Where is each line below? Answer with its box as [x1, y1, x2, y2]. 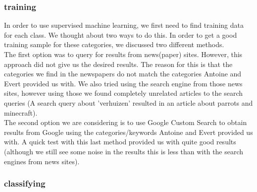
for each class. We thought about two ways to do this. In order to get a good [4, 29, 237, 40]
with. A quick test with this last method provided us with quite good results [4, 136, 236, 147]
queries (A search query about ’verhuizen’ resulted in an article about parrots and [4, 97, 253, 108]
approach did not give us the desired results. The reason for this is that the [4, 59, 233, 69]
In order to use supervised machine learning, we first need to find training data [4, 20, 244, 30]
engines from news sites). [4, 156, 80, 166]
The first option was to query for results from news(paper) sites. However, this [4, 49, 243, 59]
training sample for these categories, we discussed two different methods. [4, 39, 224, 50]
